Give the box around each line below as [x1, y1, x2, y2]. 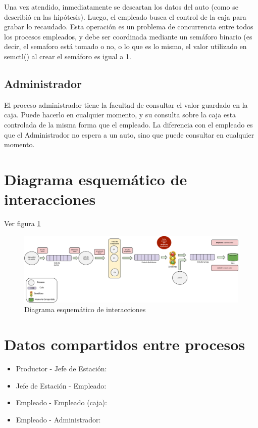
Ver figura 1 [4, 218, 41, 229]
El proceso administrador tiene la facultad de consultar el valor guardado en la [4, 99, 248, 110]
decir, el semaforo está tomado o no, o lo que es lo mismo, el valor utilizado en [4, 41, 247, 52]
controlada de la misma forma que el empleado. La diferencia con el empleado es [4, 119, 253, 130]
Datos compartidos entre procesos [4, 334, 245, 355]
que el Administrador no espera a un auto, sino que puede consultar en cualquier [4, 129, 254, 140]
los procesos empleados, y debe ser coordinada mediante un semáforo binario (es [4, 31, 252, 41]
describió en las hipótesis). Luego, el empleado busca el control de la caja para [4, 11, 246, 22]
